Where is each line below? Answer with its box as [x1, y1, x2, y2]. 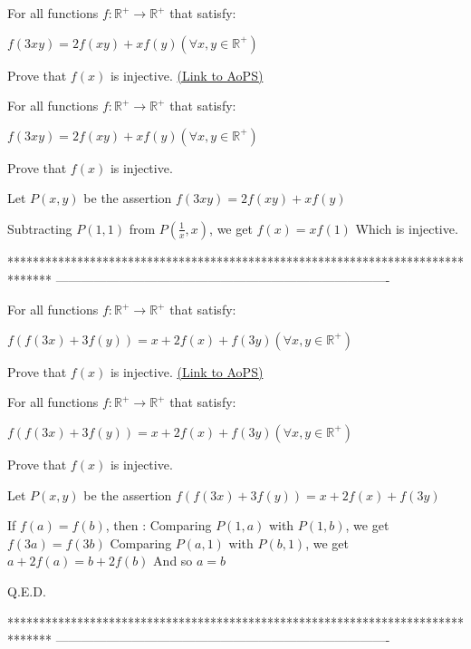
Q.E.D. [7, 581, 46, 600]
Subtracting [7, 218, 72, 237]
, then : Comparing [105, 516, 212, 535]
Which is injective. [355, 218, 458, 237]
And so [153, 551, 193, 570]
